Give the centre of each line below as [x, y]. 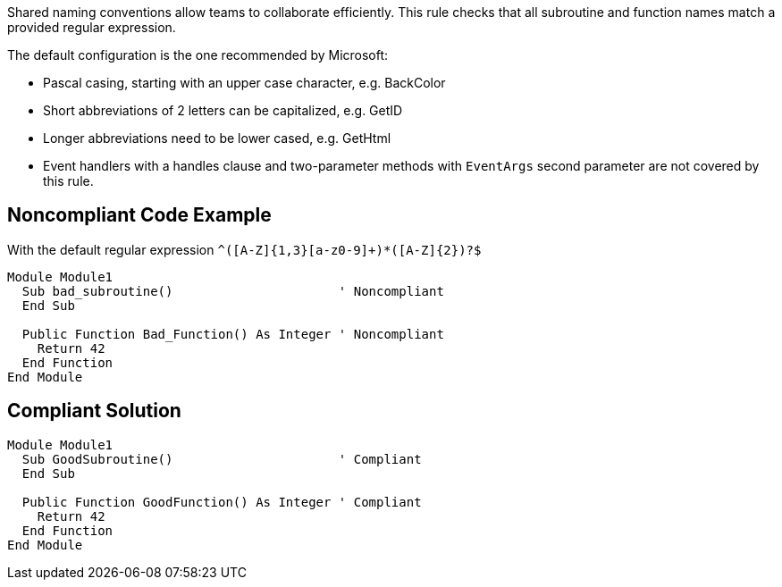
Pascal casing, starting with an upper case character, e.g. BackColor [244, 83]
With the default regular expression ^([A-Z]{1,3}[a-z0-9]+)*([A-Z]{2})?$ [244, 249]
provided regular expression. [92, 27]
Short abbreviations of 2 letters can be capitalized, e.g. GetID [223, 110]
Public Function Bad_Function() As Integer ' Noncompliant [233, 334]
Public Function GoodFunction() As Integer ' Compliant [222, 502]
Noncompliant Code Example [139, 215]
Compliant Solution [94, 411]
